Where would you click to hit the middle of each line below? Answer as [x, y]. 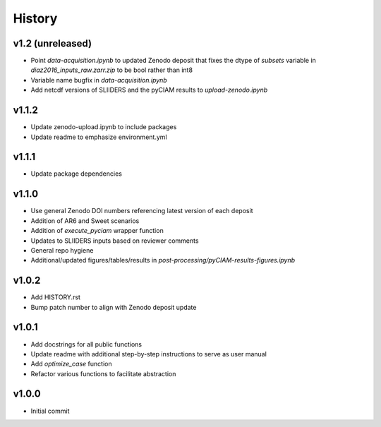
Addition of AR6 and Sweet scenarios [85, 221]
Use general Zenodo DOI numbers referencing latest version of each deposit [142, 211]
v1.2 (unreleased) [52, 43]
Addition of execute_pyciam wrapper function [97, 231]
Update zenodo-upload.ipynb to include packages [104, 127]
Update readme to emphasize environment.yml [99, 137]
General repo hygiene [62, 250]
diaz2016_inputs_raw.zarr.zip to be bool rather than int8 [112, 70]
